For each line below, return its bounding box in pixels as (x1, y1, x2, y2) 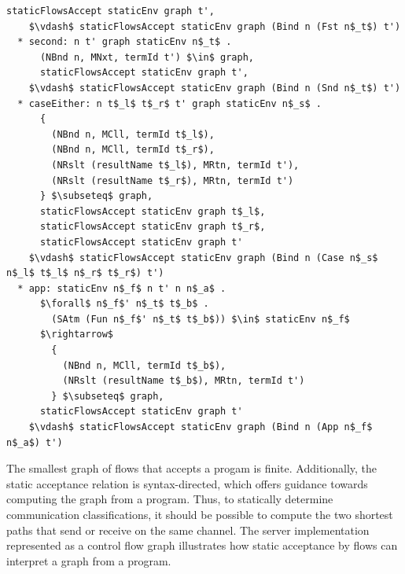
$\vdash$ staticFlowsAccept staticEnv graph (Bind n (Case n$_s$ (28, 252, 378, 263)
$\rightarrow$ (39, 329, 114, 340)
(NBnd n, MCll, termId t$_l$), (51, 128, 215, 140)
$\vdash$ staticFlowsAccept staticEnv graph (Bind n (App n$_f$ (28, 421, 373, 433)
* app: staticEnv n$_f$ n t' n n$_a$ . (17, 282, 226, 294)
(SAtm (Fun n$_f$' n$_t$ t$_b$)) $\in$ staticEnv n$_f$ (51, 313, 350, 325)
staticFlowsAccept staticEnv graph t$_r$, (39, 221, 266, 233)
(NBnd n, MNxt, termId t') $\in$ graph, (39, 51, 254, 63)
